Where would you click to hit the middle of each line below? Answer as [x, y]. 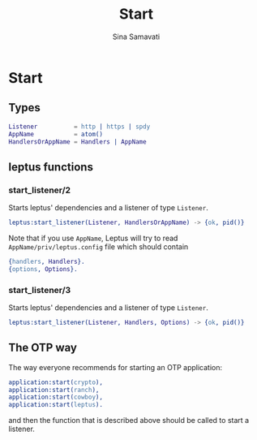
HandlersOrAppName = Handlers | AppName [78, 142]
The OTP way [43, 348]
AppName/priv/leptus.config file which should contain [99, 246]
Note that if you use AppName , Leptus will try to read [93, 238]
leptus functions [51, 167]
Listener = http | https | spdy [79, 127]
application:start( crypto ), [56, 382]
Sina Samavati [136, 37]
